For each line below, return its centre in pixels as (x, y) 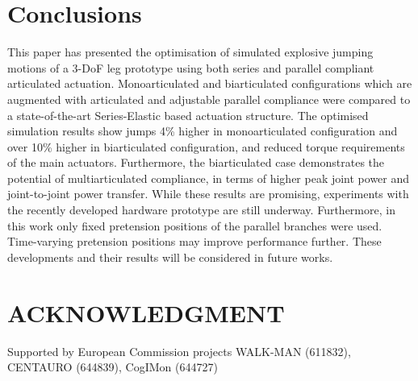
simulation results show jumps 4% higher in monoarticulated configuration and (203, 131)
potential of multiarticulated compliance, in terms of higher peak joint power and (209, 178)
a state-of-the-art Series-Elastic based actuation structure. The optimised (188, 115)
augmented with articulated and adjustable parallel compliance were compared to (209, 99)
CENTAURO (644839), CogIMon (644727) (113, 367)
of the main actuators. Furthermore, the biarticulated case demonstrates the (196, 162)
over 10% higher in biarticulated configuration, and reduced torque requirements (206, 146)
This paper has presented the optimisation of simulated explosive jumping (190, 52)
